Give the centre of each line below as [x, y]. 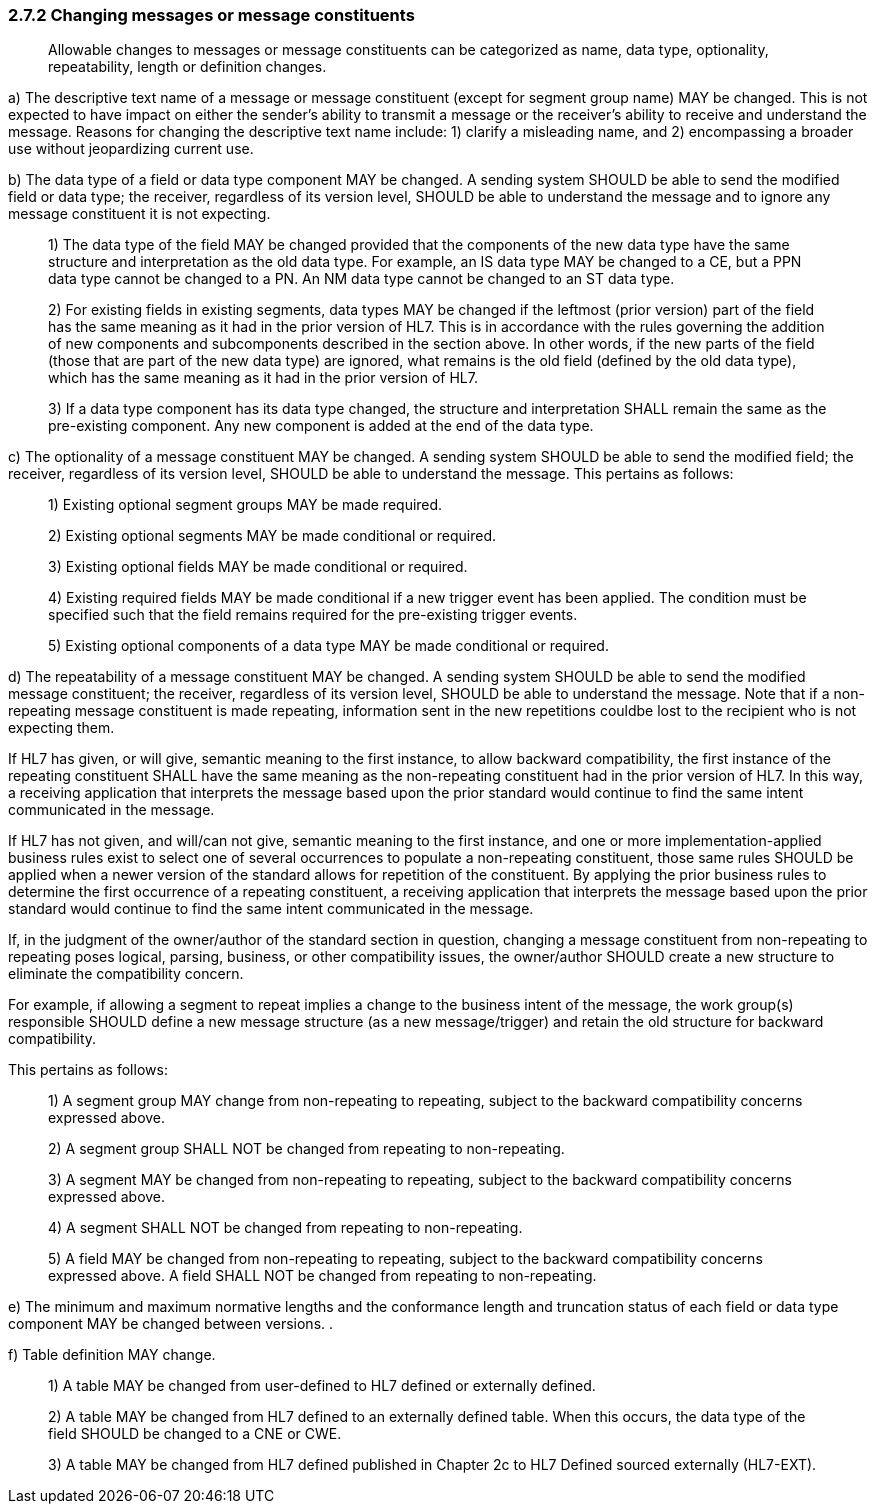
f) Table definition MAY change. [112, 1355]
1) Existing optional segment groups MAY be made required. [245, 505]
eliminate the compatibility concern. [126, 974]
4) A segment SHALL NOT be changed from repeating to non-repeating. [285, 1228]
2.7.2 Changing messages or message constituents [211, 15]
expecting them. [61, 728]
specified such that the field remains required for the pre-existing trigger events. [313, 615]
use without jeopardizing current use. [131, 149]
